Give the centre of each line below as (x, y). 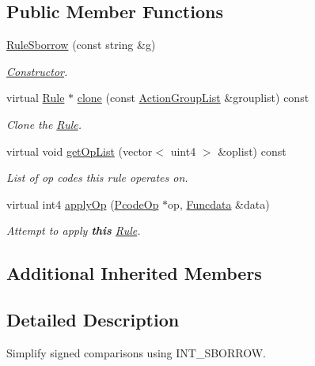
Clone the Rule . (44, 124)
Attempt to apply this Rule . (74, 230)
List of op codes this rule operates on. (97, 177)
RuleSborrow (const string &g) (81, 45)
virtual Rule (36, 98)
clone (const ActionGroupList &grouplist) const (193, 98)
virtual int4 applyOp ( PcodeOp (83, 204)
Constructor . (37, 71)
